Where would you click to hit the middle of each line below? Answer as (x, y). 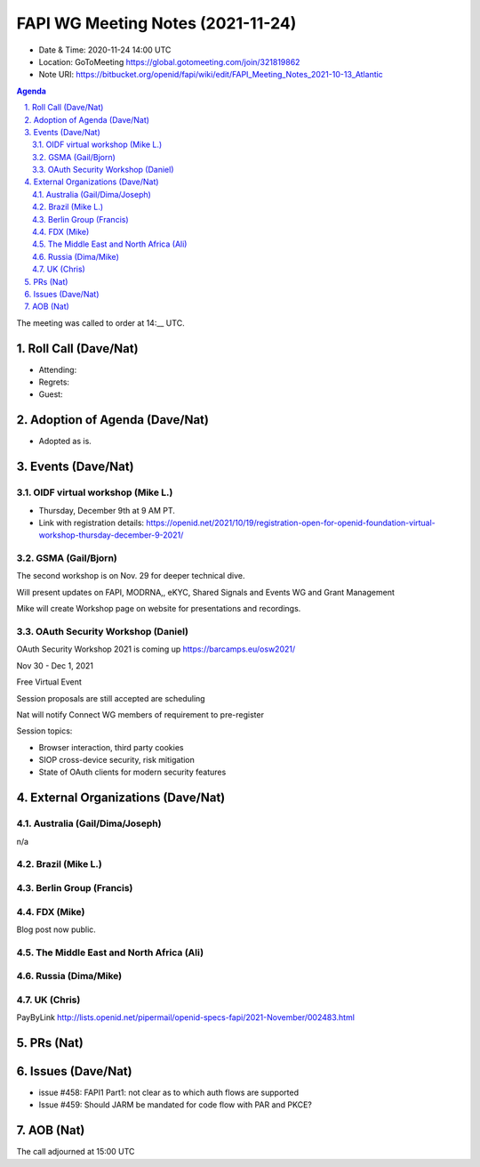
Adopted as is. (65, 442)
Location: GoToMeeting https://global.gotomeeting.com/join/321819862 (169, 61)
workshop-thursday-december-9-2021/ (111, 535)
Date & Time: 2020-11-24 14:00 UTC (105, 50)
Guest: (51, 394)
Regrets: (54, 382)
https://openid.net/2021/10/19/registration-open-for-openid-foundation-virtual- (291, 523)
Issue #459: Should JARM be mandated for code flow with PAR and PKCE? (176, 1105)
